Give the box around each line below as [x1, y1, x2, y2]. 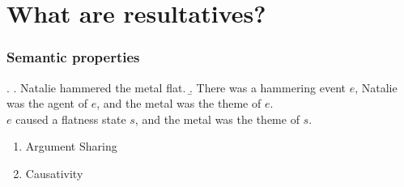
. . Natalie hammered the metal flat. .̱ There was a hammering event [6, 79, 346, 96]
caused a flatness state [15, 110, 126, 127]
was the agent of [6, 95, 88, 112]
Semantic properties [6, 47, 140, 67]
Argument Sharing [25, 138, 117, 155]
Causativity [25, 164, 83, 181]
